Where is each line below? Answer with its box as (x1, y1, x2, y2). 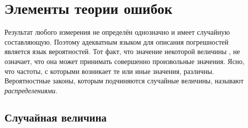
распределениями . (4, 85, 58, 95)
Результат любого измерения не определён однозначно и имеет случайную (4, 27, 230, 37)
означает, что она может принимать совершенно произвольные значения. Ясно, (4, 56, 245, 66)
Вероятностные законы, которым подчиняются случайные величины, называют (4, 75, 244, 86)
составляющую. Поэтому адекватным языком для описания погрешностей (4, 36, 229, 47)
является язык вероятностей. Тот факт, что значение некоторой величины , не (4, 46, 240, 57)
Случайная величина (4, 109, 107, 125)
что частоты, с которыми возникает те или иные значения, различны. (4, 65, 214, 76)
